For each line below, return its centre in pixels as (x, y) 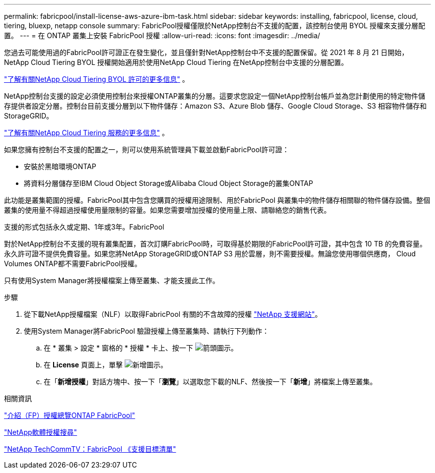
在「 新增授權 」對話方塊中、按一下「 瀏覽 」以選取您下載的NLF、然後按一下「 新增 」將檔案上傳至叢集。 (210, 382)
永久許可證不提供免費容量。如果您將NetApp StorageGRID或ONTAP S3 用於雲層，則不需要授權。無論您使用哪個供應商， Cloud (210, 254)
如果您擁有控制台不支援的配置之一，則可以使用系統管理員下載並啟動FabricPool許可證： (147, 149)
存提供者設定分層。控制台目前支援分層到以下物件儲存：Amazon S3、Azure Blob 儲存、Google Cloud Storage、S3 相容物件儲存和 (216, 106)
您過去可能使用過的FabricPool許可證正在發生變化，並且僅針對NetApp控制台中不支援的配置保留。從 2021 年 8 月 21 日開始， (206, 52)
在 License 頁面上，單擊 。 (106, 365)
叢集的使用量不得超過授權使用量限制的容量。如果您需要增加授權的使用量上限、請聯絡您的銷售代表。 (167, 210)
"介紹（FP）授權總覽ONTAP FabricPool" (70, 415)
